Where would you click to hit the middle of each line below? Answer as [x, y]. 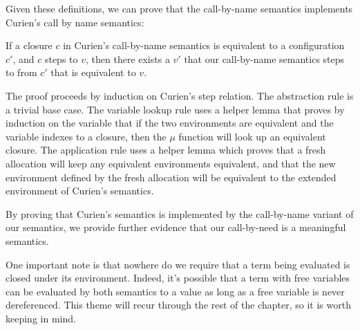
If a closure [29, 45]
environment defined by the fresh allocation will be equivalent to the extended [171, 177]
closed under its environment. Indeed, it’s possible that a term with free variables [178, 278]
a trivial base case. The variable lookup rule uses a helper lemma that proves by [175, 109]
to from [21, 72]
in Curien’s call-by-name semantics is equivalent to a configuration [204, 45]
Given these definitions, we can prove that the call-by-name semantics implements [179, 8]
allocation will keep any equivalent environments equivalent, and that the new [171, 163]
